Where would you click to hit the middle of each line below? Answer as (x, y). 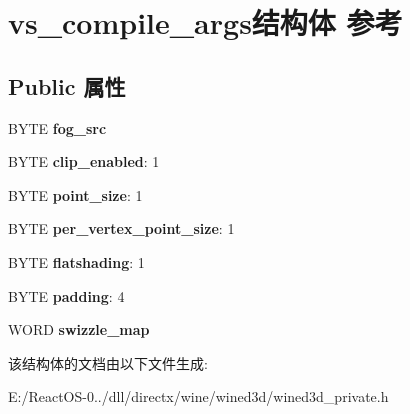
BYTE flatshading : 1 (76, 261)
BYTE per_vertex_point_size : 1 (121, 228)
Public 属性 (67, 85)
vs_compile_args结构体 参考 (205, 22)
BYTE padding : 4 (66, 295)
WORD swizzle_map (79, 329)
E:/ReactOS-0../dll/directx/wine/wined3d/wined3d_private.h (198, 396)
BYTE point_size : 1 (75, 194)
